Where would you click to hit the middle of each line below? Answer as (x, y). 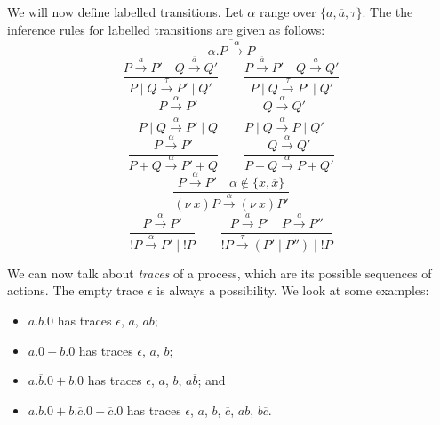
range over (288, 12)
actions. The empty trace (76, 290)
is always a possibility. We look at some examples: (293, 290)
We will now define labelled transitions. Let (125, 12)
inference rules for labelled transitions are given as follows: (166, 29)
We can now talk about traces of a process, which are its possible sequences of (220, 273)
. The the (388, 12)
